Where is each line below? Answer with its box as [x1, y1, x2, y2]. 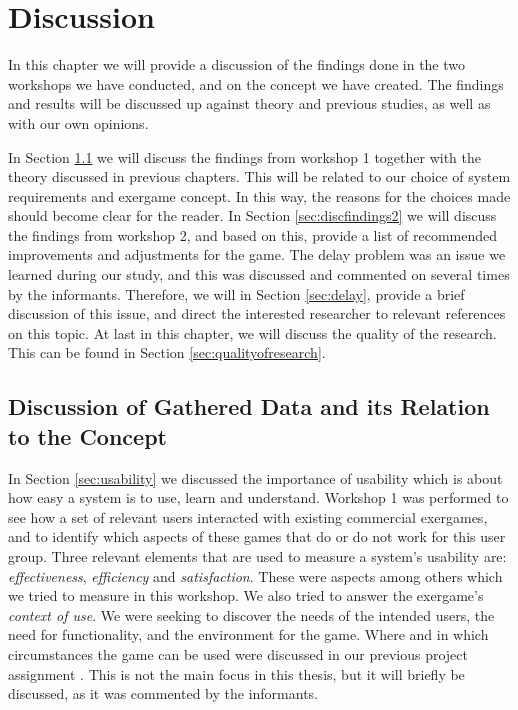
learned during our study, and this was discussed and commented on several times [8, 264, 510, 285]
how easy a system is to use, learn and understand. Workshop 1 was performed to [8, 487, 509, 508]
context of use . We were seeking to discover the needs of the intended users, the [8, 604, 495, 625]
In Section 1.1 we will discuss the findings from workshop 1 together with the [8, 146, 482, 167]
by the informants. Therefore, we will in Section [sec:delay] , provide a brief [8, 283, 465, 304]
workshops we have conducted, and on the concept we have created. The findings [8, 73, 504, 94]
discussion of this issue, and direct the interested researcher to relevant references [8, 303, 506, 324]
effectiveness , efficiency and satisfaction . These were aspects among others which [8, 565, 503, 586]
